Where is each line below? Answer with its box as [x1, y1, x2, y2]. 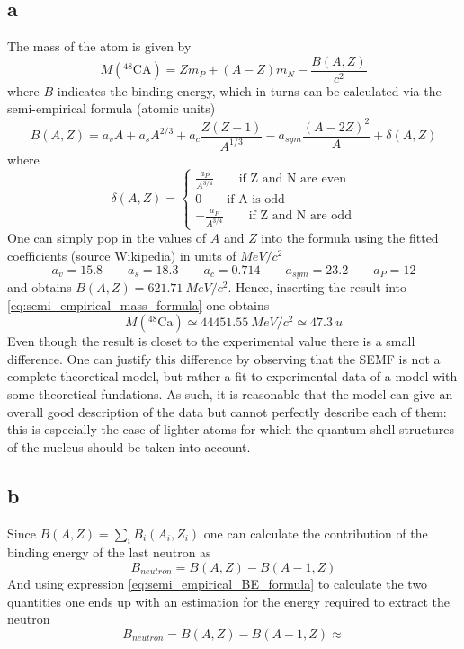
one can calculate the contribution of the [203, 523, 428, 542]
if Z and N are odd [248, 209, 352, 223]
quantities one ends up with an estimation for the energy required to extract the [7, 591, 450, 610]
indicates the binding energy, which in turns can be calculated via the [57, 81, 442, 100]
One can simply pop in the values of [7, 228, 207, 247]
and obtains [7, 277, 72, 296]
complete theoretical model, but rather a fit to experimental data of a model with [7, 367, 458, 386]
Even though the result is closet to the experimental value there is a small [7, 332, 415, 351]
